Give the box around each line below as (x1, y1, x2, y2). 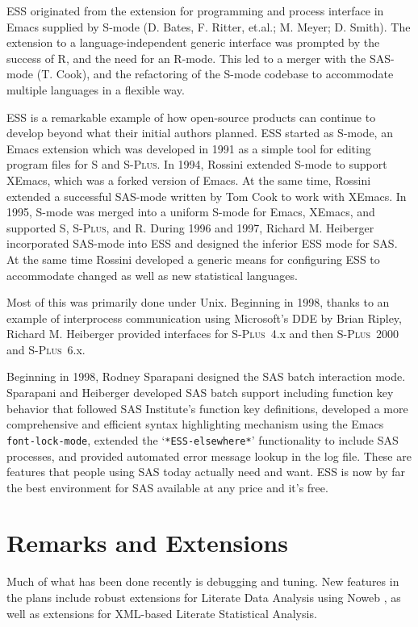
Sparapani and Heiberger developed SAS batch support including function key (6, 384, 394, 401)
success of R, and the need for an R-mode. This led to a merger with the (6, 49, 366, 66)
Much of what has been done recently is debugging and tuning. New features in (6, 573, 399, 590)
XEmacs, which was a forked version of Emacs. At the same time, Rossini (6, 171, 371, 188)
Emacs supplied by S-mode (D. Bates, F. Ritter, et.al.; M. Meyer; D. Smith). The (6, 18, 411, 35)
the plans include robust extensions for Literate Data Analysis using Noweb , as (6, 589, 401, 605)
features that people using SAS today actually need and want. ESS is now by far (6, 463, 406, 480)
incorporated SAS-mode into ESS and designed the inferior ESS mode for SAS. (6, 235, 398, 252)
